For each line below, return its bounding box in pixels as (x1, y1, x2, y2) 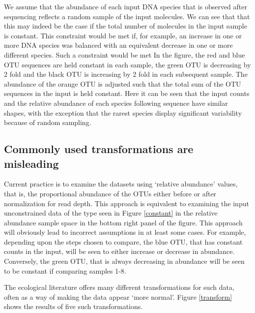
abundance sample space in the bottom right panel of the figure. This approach (4, 217, 243, 227)
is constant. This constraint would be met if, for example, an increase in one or (4, 30, 242, 40)
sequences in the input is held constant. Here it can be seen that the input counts (4, 88, 250, 98)
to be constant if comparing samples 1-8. (4, 265, 126, 276)
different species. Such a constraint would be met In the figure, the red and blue (4, 49, 245, 60)
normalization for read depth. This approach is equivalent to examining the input (4, 198, 249, 208)
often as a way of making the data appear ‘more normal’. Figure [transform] (4, 291, 232, 302)
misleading (4, 156, 59, 171)
